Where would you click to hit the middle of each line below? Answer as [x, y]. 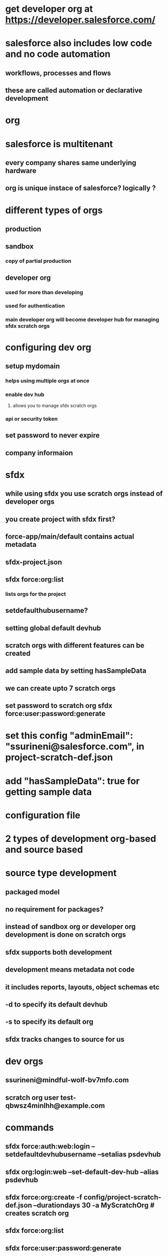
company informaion [39, 453]
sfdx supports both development [59, 952]
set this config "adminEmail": [69, 736]
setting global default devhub [53, 628]
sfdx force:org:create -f [44, 1197]
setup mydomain [33, 366]
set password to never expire [53, 435]
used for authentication [35, 306]
